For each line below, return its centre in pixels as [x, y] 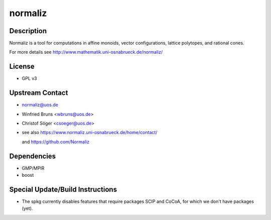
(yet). [27, 208]
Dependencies [33, 156]
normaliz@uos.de [40, 105]
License [22, 67]
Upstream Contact [39, 93]
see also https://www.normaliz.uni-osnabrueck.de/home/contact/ [90, 133]
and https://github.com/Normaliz [56, 142]
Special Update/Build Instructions [63, 189]
